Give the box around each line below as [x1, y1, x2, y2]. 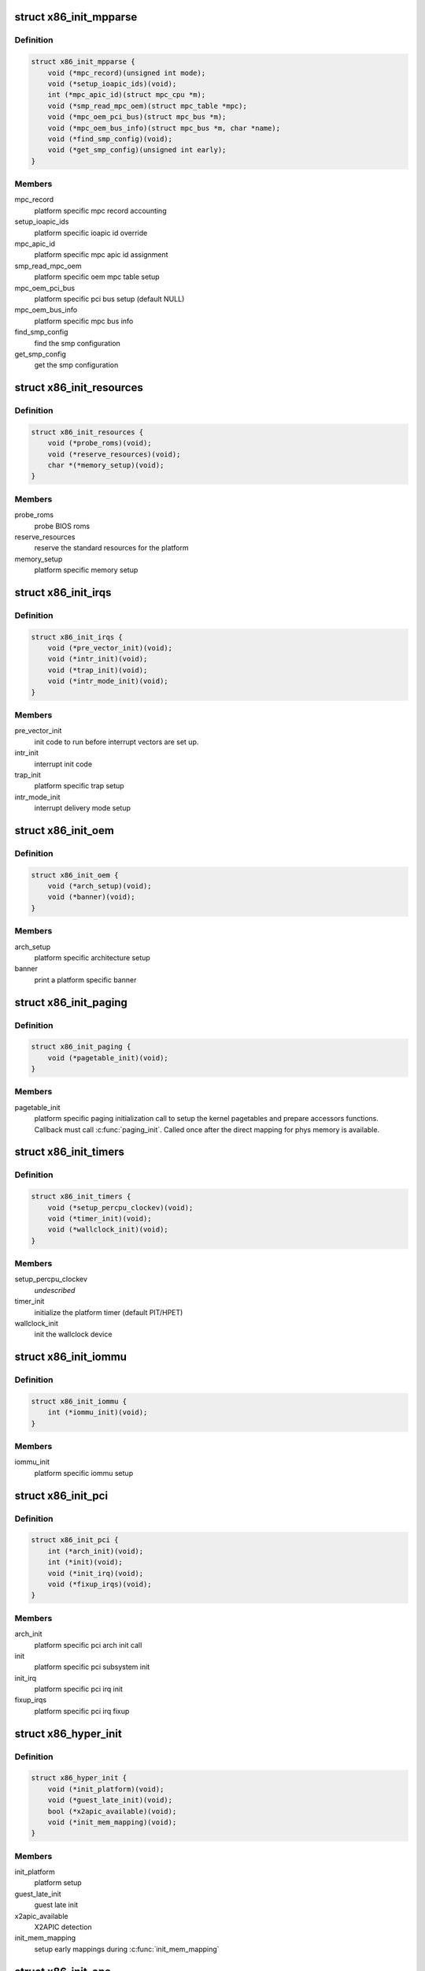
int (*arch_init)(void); [47, 1546, 144, 1556]
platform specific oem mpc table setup [34, 272, 161, 281]
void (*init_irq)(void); [47, 1569, 144, 1578]
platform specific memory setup [34, 565, 139, 575]
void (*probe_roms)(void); [47, 438, 153, 448]
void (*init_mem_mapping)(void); [47, 1817, 177, 1827]
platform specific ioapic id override [34, 228, 148, 237]
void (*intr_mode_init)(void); [47, 676, 168, 686]
